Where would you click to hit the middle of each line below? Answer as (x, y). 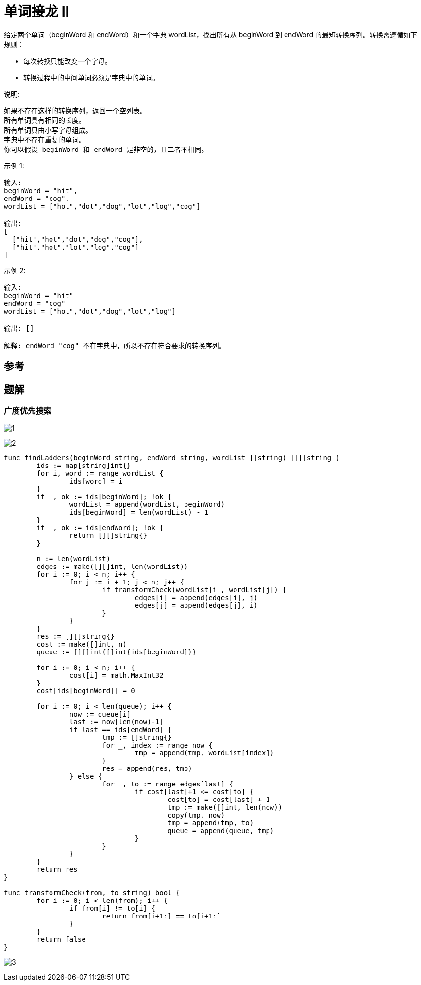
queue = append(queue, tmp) (221, 831)
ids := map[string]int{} (84, 466)
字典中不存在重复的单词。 (45, 140)
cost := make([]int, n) (82, 644)
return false (61, 940)
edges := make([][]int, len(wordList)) (112, 567)
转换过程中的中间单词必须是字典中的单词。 (91, 77)
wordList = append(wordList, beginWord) (147, 505)
